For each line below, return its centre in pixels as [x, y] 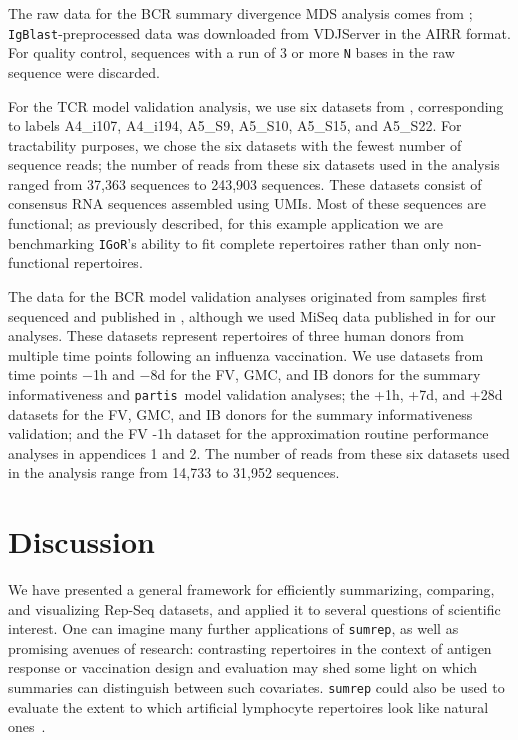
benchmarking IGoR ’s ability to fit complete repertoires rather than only [229, 242]
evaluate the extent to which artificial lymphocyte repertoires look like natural [248, 706]
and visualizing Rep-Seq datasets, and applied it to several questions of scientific [254, 608]
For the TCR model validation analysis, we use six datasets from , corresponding [256, 105]
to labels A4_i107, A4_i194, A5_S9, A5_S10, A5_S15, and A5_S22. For [235, 125]
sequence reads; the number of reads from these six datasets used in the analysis [254, 164]
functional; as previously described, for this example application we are [225, 223]
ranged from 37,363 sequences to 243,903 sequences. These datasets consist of [245, 183]
